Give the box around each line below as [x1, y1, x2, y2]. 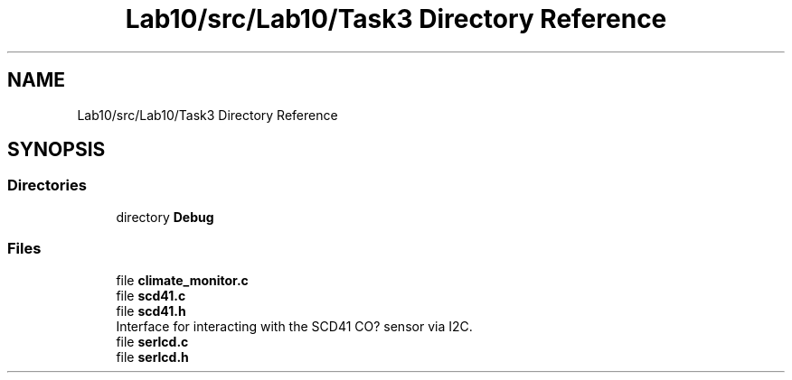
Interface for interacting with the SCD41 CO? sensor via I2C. [116, 318, 473, 334]
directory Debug [116, 209, 214, 225]
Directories [7, 176, 87, 195]
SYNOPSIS [7, 138, 106, 162]
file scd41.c [116, 287, 186, 303]
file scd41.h [116, 302, 186, 319]
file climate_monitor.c [116, 272, 249, 288]
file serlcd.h [116, 348, 189, 365]
